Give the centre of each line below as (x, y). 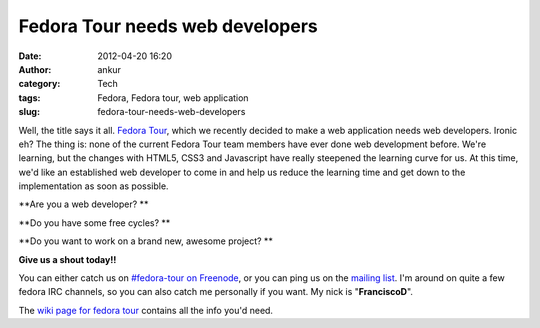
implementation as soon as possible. (93, 186)
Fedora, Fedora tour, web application (173, 97)
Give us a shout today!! (67, 259)
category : (39, 84)
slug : (29, 112)
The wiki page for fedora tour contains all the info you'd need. (146, 310)
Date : (30, 56)
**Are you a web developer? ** (83, 204)
